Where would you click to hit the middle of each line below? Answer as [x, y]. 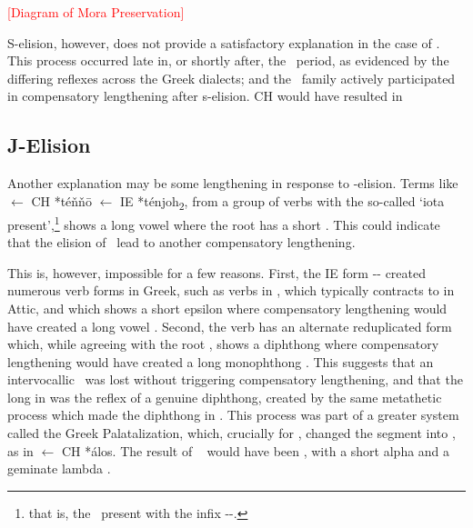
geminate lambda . [59, 468]
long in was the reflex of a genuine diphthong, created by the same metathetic [225, 397]
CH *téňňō [61, 200]
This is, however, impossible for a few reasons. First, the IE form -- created [216, 272]
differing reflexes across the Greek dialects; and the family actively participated [231, 78]
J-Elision [49, 145]
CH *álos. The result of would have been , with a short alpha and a [256, 450]
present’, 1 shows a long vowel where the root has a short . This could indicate [224, 223]
